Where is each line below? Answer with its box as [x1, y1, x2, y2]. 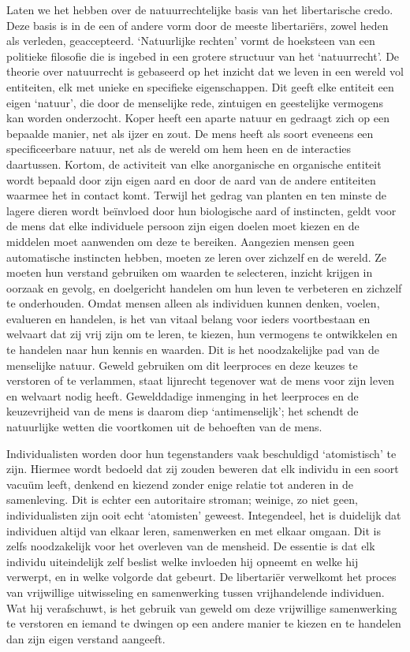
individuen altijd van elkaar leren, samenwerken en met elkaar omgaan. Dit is [6, 522, 381, 538]
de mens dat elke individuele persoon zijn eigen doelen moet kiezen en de [6, 218, 360, 234]
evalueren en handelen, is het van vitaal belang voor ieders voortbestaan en [6, 310, 371, 326]
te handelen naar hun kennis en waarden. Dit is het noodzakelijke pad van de [6, 341, 379, 358]
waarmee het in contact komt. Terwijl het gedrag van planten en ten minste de [6, 187, 386, 203]
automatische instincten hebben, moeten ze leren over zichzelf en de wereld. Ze [6, 248, 387, 265]
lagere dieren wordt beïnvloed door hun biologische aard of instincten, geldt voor [6, 202, 397, 218]
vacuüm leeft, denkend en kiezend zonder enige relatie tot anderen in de [6, 475, 353, 492]
